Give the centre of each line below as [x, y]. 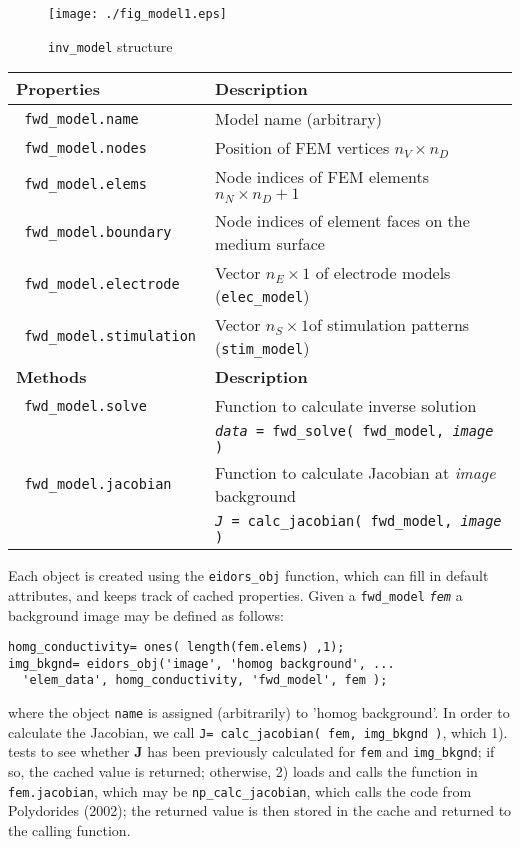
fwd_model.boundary [98, 232]
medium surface [270, 244]
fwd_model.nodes [85, 147]
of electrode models [383, 273]
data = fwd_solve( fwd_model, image [354, 431]
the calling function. [69, 829]
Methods [51, 377]
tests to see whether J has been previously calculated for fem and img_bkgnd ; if [251, 751]
